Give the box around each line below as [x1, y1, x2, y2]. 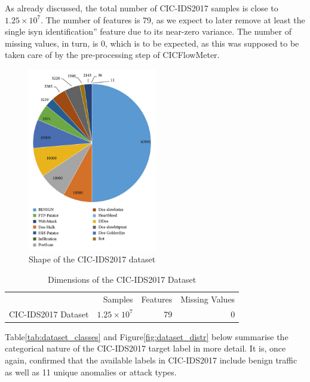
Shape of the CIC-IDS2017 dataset [29, 253, 156, 265]
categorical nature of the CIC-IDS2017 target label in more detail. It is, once [5, 342, 286, 355]
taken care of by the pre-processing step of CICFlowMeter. [5, 48, 220, 61]
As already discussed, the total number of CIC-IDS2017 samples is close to [5, 2, 278, 14]
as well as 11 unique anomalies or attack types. [5, 365, 177, 378]
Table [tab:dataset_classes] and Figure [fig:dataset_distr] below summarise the [5, 330, 288, 343]
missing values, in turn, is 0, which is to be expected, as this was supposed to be [5, 36, 299, 49]
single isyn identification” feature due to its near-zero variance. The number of [5, 25, 291, 38]
